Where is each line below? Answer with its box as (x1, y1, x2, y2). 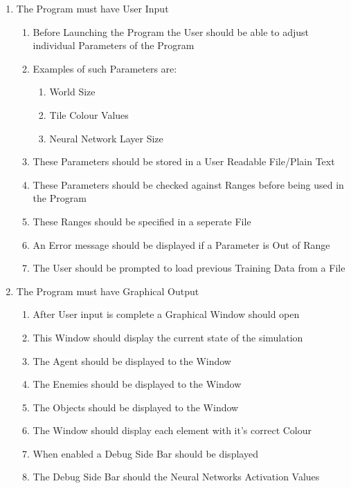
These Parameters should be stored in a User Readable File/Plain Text (33, 154, 335, 169)
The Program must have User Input (16, 1, 169, 15)
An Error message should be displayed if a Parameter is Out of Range (33, 237, 330, 252)
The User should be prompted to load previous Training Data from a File (33, 261, 345, 275)
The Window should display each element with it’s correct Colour (33, 423, 312, 438)
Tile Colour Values (49, 107, 129, 122)
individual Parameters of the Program (33, 38, 195, 53)
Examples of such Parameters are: (33, 61, 177, 75)
